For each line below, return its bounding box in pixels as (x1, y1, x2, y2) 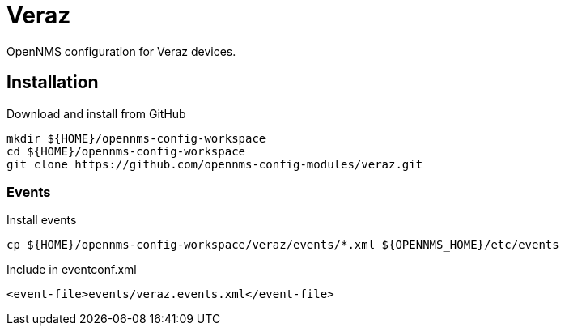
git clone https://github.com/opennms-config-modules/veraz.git (6, 157, 423, 171)
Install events (6, 213, 77, 228)
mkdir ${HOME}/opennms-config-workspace (6, 131, 266, 145)
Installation (6, 72, 99, 93)
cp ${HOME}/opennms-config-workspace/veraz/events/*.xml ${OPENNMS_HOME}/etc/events (6, 238, 559, 252)
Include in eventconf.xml (6, 262, 137, 277)
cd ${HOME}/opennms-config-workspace (6, 144, 246, 158)
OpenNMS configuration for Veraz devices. (6, 44, 236, 58)
